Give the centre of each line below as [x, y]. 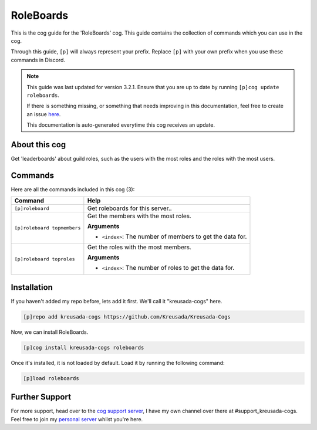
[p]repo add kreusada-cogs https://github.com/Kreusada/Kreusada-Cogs [127, 316]
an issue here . [44, 114]
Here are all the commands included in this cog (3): [73, 189]
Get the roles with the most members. [139, 248]
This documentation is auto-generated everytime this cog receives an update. [121, 125]
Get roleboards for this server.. [130, 208]
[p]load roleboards [51, 378]
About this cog [38, 145]
